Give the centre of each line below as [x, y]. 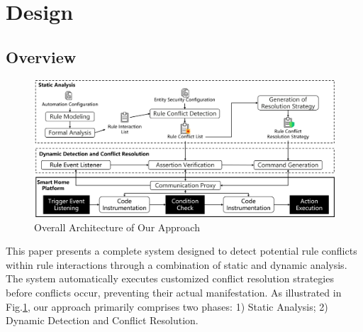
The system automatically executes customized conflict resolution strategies [170, 278]
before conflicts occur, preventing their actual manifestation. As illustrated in [174, 292]
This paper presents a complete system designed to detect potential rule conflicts [181, 251]
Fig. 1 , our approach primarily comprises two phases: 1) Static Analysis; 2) [167, 306]
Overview [41, 56]
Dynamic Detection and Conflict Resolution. [102, 320]
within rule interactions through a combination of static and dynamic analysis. [177, 264]
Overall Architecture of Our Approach [117, 227]
